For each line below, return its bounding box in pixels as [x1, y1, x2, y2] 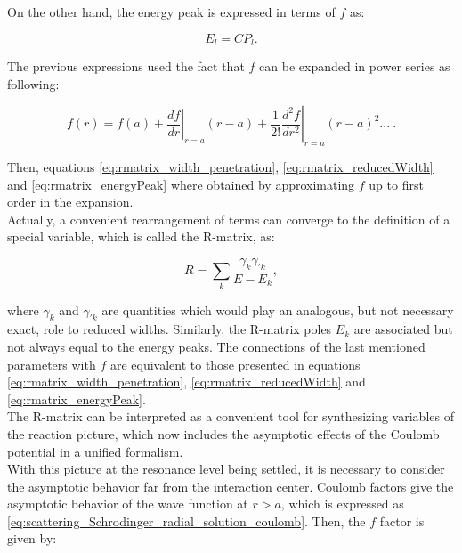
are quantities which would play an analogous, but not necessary [101, 300, 454, 319]
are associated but [353, 320, 453, 338]
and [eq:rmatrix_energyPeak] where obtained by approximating [7, 175, 355, 193]
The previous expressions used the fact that [7, 57, 245, 76]
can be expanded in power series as [259, 57, 450, 76]
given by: [7, 529, 57, 548]
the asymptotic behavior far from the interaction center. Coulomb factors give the [7, 476, 454, 495]
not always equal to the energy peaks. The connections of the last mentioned [7, 337, 426, 355]
